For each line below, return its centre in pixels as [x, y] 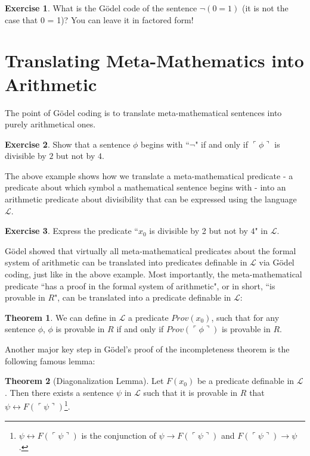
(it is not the [265, 8]
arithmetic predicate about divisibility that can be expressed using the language [151, 199]
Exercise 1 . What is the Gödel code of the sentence [101, 8]
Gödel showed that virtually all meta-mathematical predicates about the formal [151, 250]
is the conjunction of [119, 435]
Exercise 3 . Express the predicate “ [72, 231]
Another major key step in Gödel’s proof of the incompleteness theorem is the [147, 349]
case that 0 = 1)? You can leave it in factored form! [99, 19]
